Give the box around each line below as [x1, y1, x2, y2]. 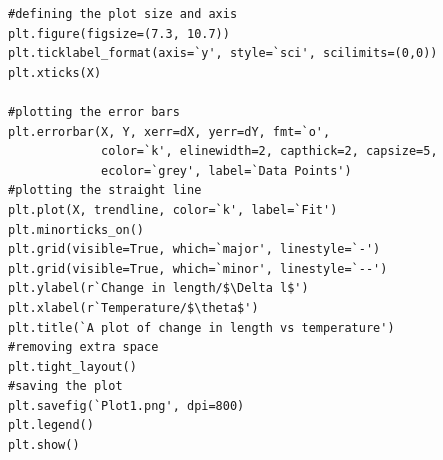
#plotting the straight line [8, 183, 202, 198]
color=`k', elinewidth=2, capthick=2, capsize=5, [101, 144, 438, 159]
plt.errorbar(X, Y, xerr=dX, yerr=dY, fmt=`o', [8, 124, 331, 139]
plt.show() [8, 438, 80, 453]
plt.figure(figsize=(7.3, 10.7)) [8, 26, 230, 41]
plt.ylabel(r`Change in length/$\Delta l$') [8, 281, 309, 296]
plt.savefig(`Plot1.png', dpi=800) [8, 398, 245, 413]
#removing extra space [8, 340, 159, 355]
